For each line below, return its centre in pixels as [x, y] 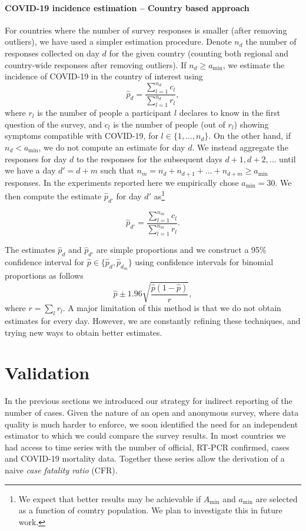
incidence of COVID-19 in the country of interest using [104, 76]
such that [117, 170]
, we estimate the [254, 64]
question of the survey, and [54, 124]
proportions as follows [44, 275]
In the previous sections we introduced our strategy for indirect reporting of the [149, 401]
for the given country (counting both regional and [199, 53]
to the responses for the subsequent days [149, 158]
